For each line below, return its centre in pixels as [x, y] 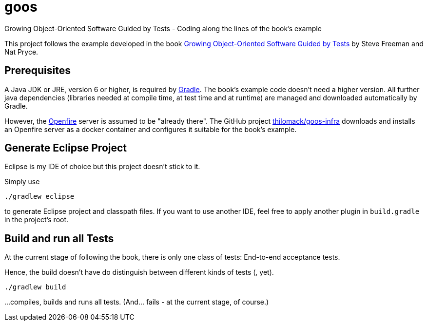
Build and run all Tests [59, 238]
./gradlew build [35, 287]
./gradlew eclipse [39, 197]
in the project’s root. [37, 220]
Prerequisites [38, 71]
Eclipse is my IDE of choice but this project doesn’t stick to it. [102, 167]
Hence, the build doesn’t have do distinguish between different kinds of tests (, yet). [139, 272]
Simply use [22, 182]
